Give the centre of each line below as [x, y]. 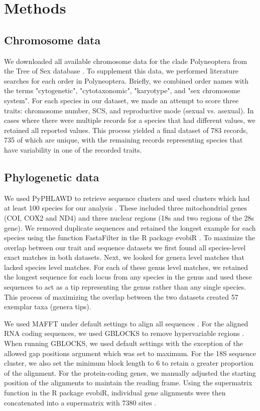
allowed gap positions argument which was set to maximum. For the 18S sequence [130, 353]
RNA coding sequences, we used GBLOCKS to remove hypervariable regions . [124, 333]
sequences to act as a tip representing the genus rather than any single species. [125, 287]
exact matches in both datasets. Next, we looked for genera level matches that [124, 257]
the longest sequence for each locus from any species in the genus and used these [128, 277]
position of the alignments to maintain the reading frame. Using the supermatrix [128, 383]
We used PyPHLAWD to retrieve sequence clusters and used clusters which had [127, 198]
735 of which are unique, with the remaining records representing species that [123, 140]
